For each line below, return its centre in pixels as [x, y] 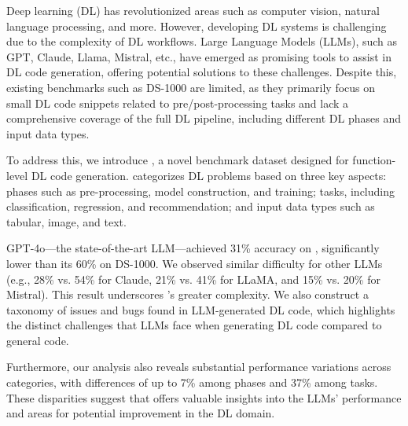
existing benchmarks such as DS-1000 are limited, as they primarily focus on [191, 87]
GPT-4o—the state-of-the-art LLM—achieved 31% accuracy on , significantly [193, 248]
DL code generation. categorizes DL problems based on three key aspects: [209, 175]
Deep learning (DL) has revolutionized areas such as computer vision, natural [193, 10]
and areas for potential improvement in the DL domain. [141, 413]
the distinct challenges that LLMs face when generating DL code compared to [194, 325]
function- [374, 160]
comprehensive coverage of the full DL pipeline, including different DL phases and [204, 118]
